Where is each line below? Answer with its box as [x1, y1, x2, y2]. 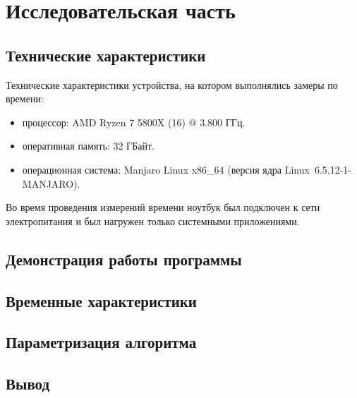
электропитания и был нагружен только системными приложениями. [6, 213, 300, 228]
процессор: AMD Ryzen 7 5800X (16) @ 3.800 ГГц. [22, 114, 246, 129]
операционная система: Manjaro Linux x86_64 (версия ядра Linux [22, 162, 310, 176]
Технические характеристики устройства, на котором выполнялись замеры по [6, 77, 338, 92]
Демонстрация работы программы [6, 248, 242, 270]
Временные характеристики [6, 289, 197, 311]
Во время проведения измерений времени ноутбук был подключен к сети [6, 200, 320, 215]
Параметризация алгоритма [6, 331, 197, 353]
